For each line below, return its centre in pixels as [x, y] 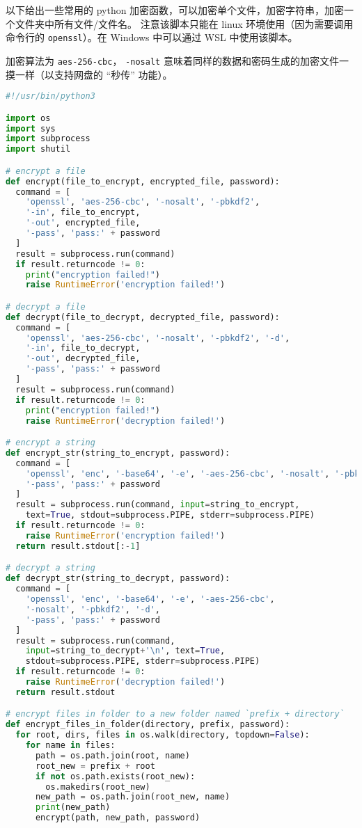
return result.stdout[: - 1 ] [78, 546]
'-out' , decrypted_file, [83, 359]
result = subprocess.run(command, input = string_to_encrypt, [158, 505]
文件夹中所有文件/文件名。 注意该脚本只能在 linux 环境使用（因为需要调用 [184, 23]
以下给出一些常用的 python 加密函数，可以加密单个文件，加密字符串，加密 [175, 10]
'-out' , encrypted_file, [83, 223]
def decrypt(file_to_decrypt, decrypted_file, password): [143, 317]
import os [28, 118]
